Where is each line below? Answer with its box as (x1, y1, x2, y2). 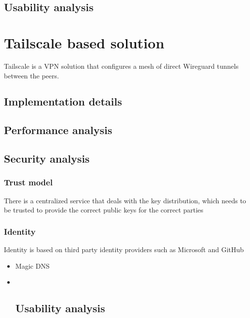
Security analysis (4, 151, 90, 166)
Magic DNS (15, 260, 50, 271)
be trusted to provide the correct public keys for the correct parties (4, 205, 203, 215)
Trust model (4, 176, 53, 188)
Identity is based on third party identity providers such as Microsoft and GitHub (4, 244, 244, 255)
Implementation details (4, 94, 122, 109)
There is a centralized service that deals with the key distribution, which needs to (4, 195, 246, 205)
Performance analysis (4, 122, 112, 137)
